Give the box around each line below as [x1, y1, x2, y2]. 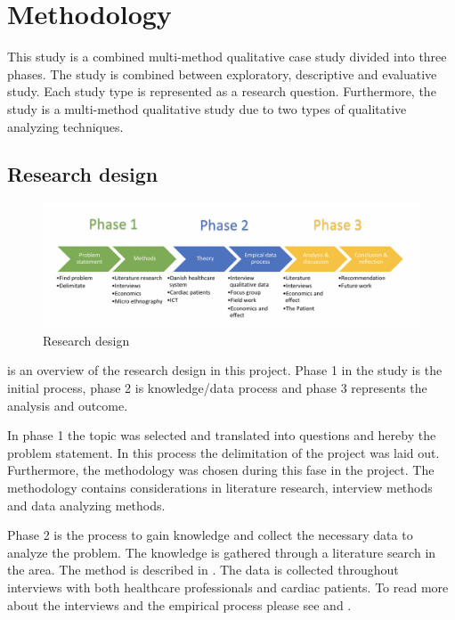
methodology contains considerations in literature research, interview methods [7, 478, 433, 496]
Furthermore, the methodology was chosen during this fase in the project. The [7, 461, 435, 479]
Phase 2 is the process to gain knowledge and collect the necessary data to [7, 526, 413, 544]
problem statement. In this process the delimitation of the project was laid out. [7, 443, 440, 461]
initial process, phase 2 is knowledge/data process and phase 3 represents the [7, 379, 427, 397]
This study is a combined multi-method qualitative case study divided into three [7, 47, 447, 66]
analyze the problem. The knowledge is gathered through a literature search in [7, 542, 436, 561]
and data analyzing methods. [7, 495, 166, 514]
